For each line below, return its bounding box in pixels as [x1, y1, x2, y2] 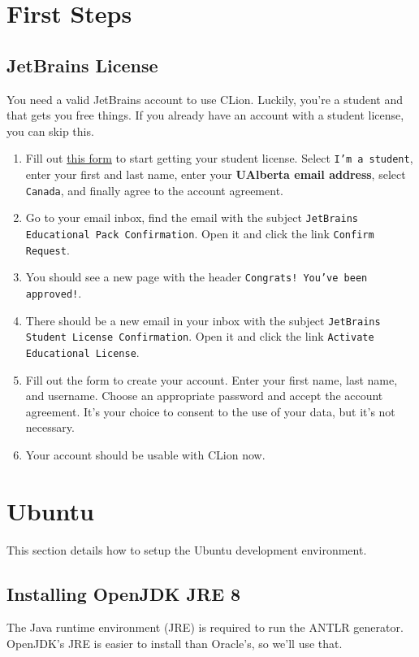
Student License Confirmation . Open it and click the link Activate [25, 328, 374, 345]
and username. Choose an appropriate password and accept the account [25, 387, 383, 404]
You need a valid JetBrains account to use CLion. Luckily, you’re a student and [6, 90, 403, 107]
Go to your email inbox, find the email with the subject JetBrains [25, 209, 359, 226]
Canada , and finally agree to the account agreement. [25, 181, 283, 198]
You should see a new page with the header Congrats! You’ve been [25, 268, 368, 285]
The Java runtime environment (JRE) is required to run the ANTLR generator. [6, 619, 404, 636]
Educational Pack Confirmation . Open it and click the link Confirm [25, 224, 374, 241]
